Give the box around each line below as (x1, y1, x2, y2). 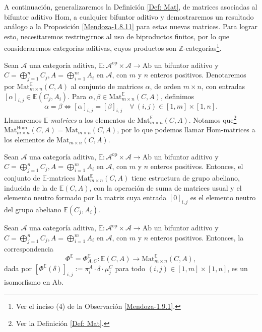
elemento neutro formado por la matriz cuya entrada (4, 192, 167, 203)
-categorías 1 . (183, 41, 222, 53)
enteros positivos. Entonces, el (150, 161, 243, 172)
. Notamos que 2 (188, 113, 237, 125)
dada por (4, 263, 32, 273)
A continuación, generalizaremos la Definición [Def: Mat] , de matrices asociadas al (4, 2, 257, 12)
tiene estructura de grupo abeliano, (131, 173, 240, 183)
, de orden (150, 81, 181, 92)
